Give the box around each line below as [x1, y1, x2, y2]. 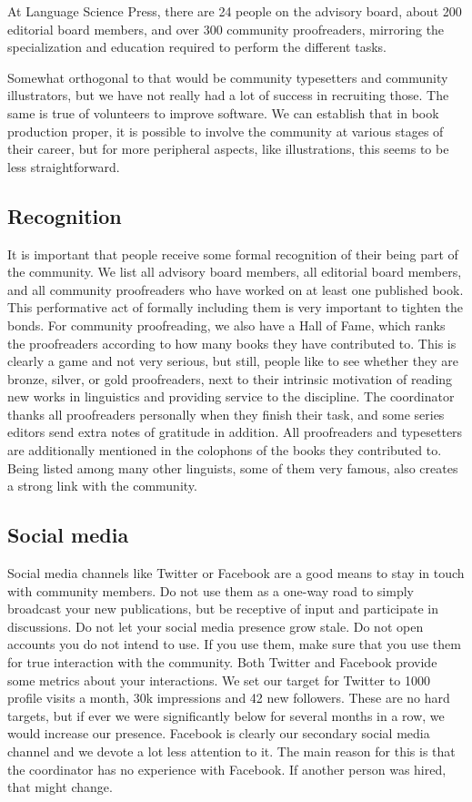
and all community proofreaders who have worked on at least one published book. [7, 279, 464, 299]
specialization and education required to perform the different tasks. [7, 37, 387, 56]
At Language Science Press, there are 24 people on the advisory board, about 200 [7, 2, 462, 20]
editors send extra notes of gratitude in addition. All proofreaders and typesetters [7, 422, 463, 442]
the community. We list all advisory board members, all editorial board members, [7, 262, 462, 281]
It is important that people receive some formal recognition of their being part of [7, 244, 458, 263]
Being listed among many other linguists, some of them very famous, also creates [7, 458, 458, 477]
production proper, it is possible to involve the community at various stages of [7, 121, 444, 140]
